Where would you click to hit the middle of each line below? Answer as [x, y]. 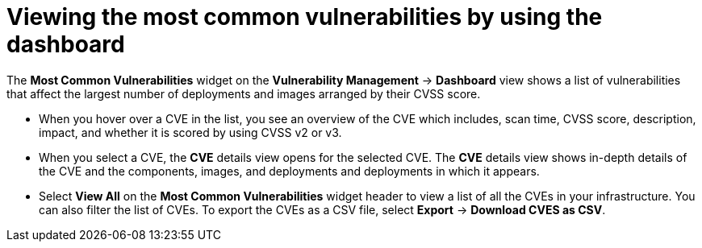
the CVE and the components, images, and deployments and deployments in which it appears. [289, 171]
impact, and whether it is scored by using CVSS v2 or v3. [190, 132]
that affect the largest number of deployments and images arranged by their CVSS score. [244, 93]
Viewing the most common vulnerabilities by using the [305, 17]
